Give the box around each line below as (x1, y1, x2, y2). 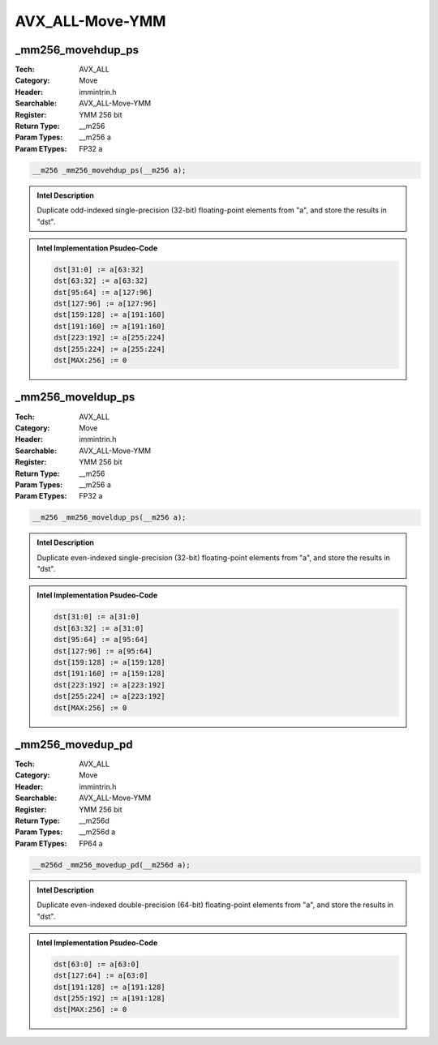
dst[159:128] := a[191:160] (54, 311, 165, 319)
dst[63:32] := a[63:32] (54, 276, 149, 285)
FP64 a (79, 838, 103, 848)
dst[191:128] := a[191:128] (54, 982, 165, 991)
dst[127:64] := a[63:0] (54, 971, 149, 980)
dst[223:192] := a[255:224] (54, 333, 165, 342)
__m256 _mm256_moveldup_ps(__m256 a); (32, 513, 187, 522)
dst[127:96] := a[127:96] (54, 299, 157, 308)
